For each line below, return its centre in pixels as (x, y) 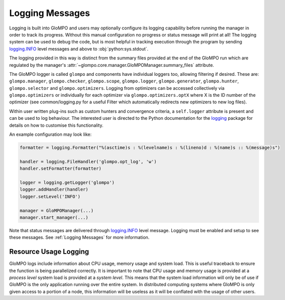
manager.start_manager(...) (54, 217)
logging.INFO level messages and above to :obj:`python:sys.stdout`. (79, 49)
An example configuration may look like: (50, 134)
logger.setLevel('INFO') (50, 196)
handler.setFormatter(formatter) (61, 169)
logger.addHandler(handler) (54, 189)
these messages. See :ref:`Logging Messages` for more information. (79, 238)
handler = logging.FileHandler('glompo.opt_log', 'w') (88, 161)
